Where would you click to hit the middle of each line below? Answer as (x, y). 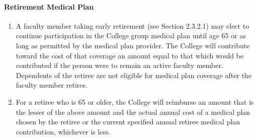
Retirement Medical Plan (49, 6)
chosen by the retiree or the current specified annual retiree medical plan (128, 122)
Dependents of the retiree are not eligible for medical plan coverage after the (134, 75)
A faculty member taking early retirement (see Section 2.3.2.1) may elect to (133, 25)
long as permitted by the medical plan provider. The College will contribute (133, 45)
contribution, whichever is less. (63, 131)
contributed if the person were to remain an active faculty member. (119, 65)
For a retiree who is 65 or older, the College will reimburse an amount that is (135, 101)
